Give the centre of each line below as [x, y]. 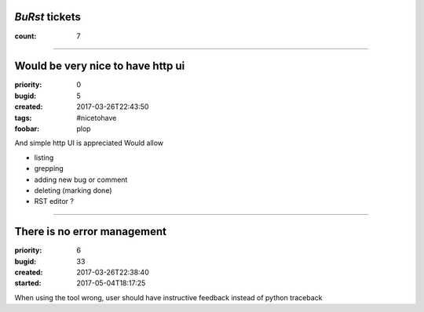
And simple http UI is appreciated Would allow [89, 143]
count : [26, 36]
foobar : [27, 129]
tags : [23, 118]
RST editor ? [54, 201]
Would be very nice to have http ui [100, 66]
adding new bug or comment [81, 180]
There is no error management [90, 232]
